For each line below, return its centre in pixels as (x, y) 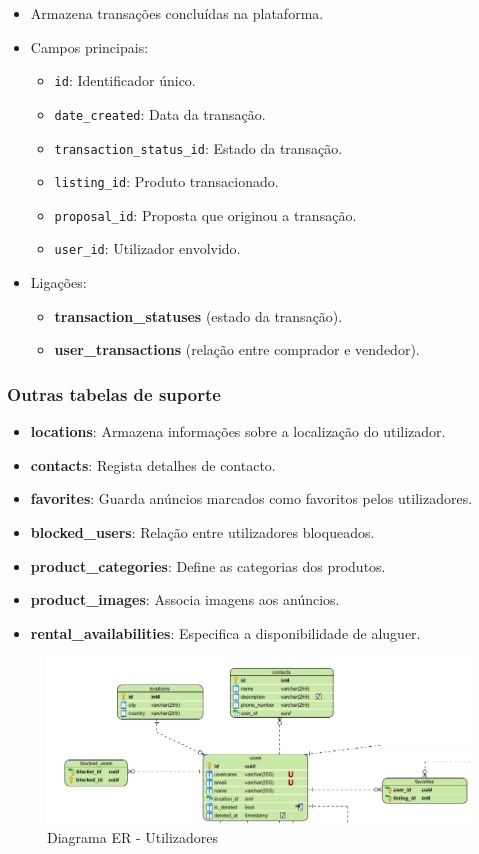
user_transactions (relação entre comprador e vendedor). (237, 349)
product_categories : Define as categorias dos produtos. (208, 565)
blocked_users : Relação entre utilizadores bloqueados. (202, 531)
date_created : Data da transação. (160, 113)
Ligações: (58, 282)
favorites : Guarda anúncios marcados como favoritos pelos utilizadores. (251, 498)
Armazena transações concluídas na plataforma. (177, 13)
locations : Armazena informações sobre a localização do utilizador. (238, 431)
